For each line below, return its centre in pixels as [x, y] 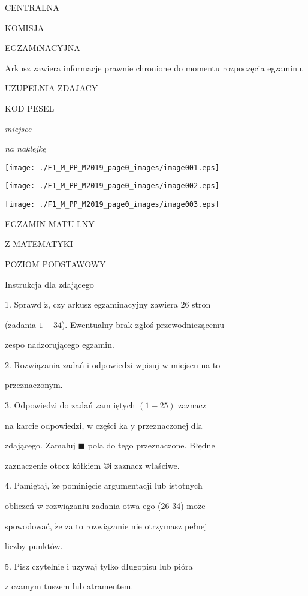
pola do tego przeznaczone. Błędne [151, 445]
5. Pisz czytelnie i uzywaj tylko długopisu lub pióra [99, 566]
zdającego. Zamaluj [40, 445]
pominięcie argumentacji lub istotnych [132, 485]
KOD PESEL [30, 108]
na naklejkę [25, 148]
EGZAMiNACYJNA [43, 48]
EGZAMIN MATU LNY [50, 223]
